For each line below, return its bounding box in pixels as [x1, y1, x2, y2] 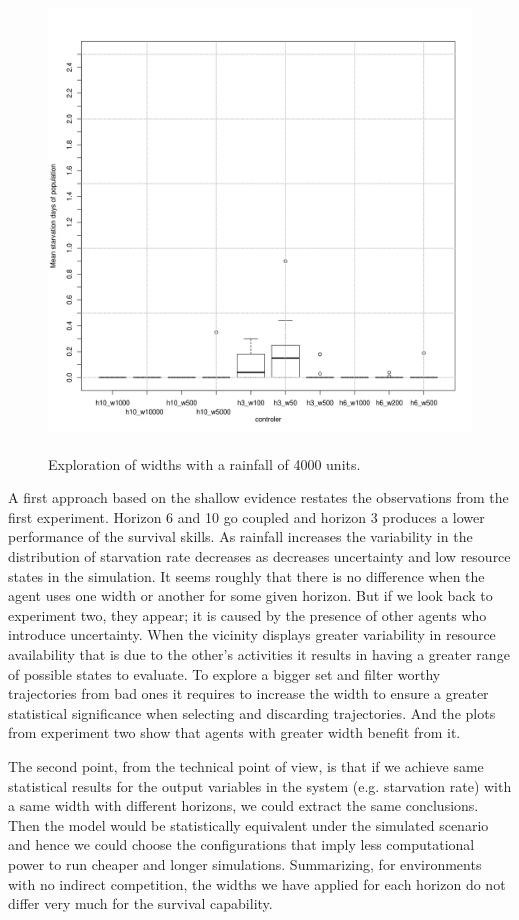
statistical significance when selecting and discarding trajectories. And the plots [8, 702, 496, 723]
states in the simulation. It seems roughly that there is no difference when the [8, 565, 485, 586]
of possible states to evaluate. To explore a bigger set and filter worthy [8, 663, 441, 684]
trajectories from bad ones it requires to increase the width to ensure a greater [8, 683, 489, 704]
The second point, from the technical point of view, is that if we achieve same [8, 756, 484, 776]
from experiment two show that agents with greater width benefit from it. [8, 722, 461, 743]
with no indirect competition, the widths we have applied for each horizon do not [8, 873, 506, 894]
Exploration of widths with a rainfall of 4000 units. [48, 453, 361, 474]
